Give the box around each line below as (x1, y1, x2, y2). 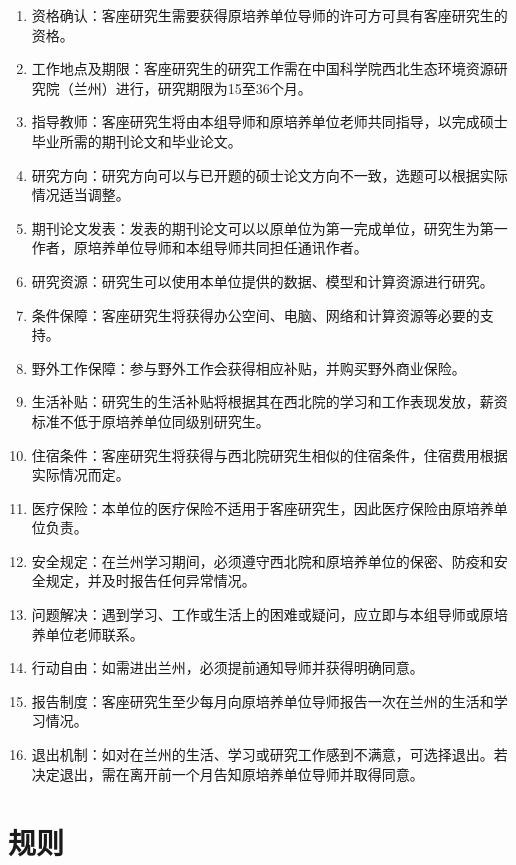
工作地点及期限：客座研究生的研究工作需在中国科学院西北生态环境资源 (31, 58, 494, 79)
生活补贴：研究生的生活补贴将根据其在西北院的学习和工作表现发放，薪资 (31, 391, 508, 412)
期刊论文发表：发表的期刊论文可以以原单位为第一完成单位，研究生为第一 (31, 217, 508, 238)
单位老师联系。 (45, 623, 144, 644)
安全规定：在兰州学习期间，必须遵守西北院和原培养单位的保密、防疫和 (31, 550, 494, 571)
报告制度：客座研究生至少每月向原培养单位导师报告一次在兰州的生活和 (31, 690, 494, 711)
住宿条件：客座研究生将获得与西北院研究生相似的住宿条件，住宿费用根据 (31, 444, 508, 465)
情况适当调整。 (31, 184, 130, 205)
